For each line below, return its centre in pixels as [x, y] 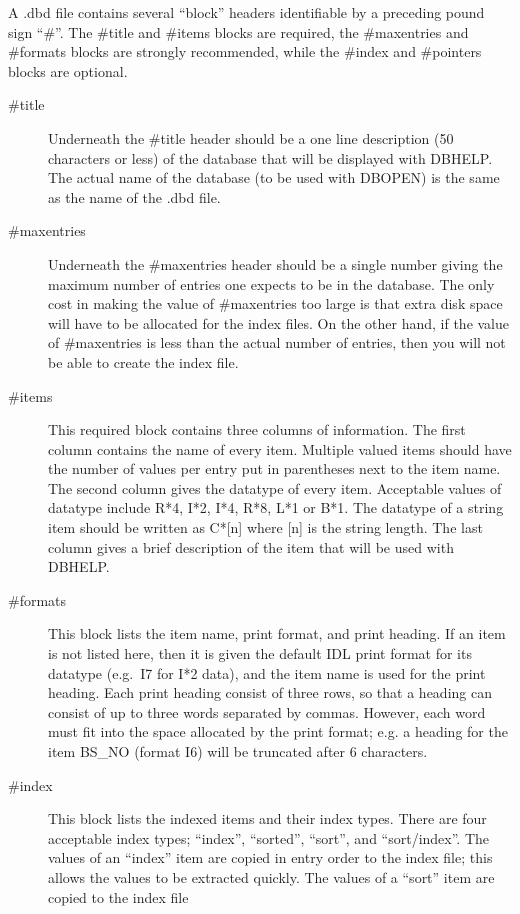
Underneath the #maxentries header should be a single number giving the [275, 263]
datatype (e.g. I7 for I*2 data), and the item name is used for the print [267, 672]
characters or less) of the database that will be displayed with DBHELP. [270, 157]
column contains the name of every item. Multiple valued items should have [280, 448]
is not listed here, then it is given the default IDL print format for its [260, 653]
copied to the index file [118, 896]
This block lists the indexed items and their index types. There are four [267, 818]
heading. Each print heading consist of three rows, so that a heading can [270, 692]
